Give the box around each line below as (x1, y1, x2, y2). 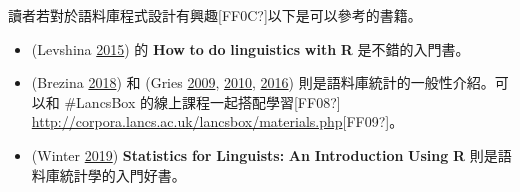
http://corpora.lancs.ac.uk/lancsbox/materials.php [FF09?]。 (31, 111, 404, 132)
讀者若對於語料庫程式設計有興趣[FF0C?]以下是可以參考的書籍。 (8, 5, 422, 25)
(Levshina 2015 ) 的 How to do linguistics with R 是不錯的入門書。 (31, 38, 470, 59)
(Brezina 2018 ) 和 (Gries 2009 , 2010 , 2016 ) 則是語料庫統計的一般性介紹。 (31, 72, 495, 93)
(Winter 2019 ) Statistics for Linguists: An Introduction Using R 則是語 (31, 144, 512, 165)
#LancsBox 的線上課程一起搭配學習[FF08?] (64, 91, 341, 112)
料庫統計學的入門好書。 (31, 164, 186, 185)
